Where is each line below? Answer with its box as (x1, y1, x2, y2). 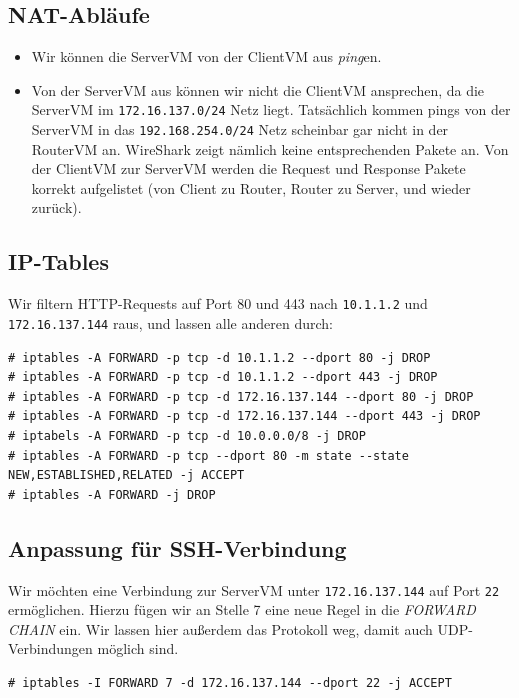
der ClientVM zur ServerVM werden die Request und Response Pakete (31, 158, 466, 179)
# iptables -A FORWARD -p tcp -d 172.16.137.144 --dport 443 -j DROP (8, 409, 481, 424)
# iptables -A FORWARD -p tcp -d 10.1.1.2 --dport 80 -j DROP (8, 350, 431, 365)
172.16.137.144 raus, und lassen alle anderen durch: (8, 312, 333, 333)
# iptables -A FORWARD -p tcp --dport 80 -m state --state (8, 448, 409, 463)
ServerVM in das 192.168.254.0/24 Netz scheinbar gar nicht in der (31, 119, 449, 140)
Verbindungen (8, 638, 93, 659)
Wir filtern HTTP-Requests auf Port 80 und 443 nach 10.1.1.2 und (8, 293, 428, 314)
